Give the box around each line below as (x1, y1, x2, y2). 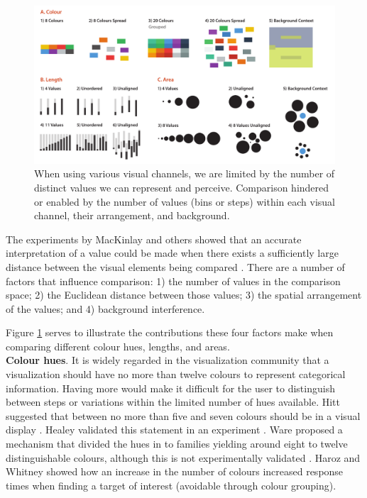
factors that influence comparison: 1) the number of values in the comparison (6, 273, 341, 288)
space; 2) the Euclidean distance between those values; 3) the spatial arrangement (6, 287, 362, 302)
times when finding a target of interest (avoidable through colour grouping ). (6, 477, 336, 492)
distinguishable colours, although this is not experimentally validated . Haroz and (6, 450, 361, 465)
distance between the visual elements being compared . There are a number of (6, 259, 345, 274)
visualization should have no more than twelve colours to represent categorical (6, 367, 346, 382)
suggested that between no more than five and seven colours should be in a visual (6, 408, 361, 423)
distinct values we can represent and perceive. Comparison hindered (34, 179, 329, 194)
